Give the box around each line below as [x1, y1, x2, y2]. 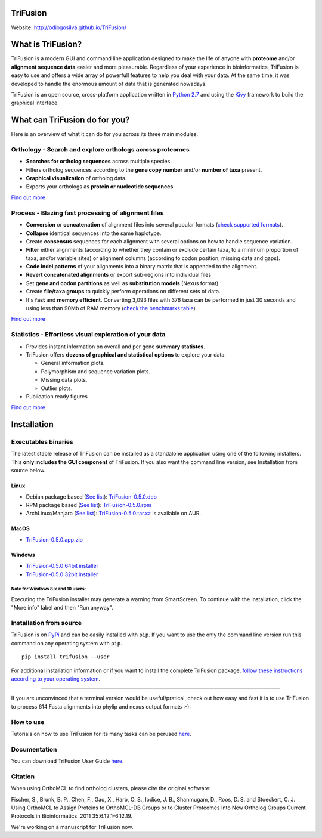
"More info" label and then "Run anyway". [11, 604, 113, 611]
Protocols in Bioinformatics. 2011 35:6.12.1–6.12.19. [11, 812, 133, 820]
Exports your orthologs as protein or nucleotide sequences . [26, 183, 175, 190]
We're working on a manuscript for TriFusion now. [11, 823, 134, 830]
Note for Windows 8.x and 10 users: [11, 586, 86, 592]
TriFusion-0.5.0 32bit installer [26, 570, 98, 578]
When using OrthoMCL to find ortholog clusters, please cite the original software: [11, 785, 211, 792]
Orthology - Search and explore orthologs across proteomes [11, 146, 190, 154]
